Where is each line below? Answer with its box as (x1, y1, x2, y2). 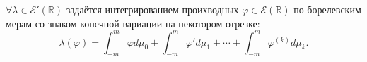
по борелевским (293, 2, 361, 16)
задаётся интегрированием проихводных (66, 2, 239, 16)
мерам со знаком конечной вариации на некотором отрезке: (6, 15, 260, 30)
